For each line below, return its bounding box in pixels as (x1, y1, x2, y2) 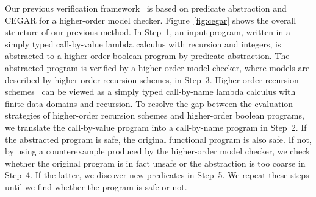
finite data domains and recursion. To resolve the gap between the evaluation (5, 97, 293, 109)
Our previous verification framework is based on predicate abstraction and (5, 2, 287, 14)
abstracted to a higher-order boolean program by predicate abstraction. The (5, 49, 290, 62)
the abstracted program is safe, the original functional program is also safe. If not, (5, 133, 312, 145)
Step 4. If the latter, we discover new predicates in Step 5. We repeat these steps (5, 168, 309, 181)
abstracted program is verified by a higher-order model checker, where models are (5, 61, 310, 74)
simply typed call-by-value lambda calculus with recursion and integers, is (5, 37, 281, 50)
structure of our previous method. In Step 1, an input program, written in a (5, 26, 290, 38)
